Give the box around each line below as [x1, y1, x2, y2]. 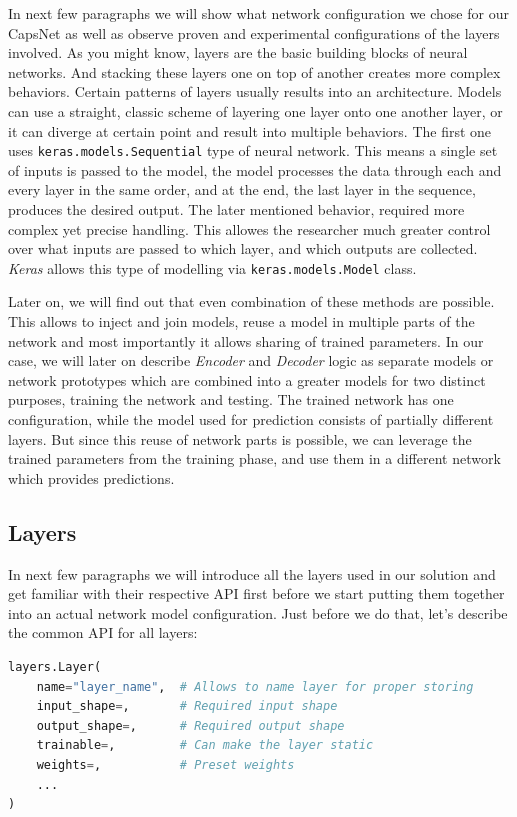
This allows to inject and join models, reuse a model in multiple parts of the [8, 311, 475, 332]
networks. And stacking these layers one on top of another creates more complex [8, 61, 501, 82]
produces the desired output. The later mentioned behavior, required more [8, 199, 465, 219]
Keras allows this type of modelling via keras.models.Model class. [8, 257, 417, 278]
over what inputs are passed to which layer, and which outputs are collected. [8, 238, 478, 259]
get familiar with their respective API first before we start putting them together [8, 583, 505, 604]
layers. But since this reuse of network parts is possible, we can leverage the [8, 428, 472, 449]
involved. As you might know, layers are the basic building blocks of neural [8, 42, 468, 63]
